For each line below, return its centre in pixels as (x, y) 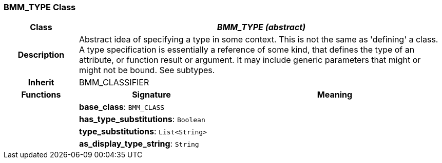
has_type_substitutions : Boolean (142, 119)
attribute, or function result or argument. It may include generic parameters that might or (250, 60)
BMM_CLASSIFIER (114, 83)
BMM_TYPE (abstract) (261, 27)
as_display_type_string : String (139, 144)
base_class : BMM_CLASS (122, 107)
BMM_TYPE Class (40, 7)
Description (41, 55)
